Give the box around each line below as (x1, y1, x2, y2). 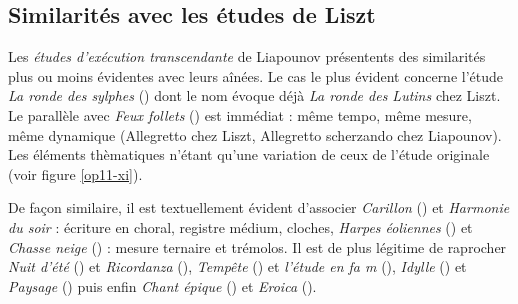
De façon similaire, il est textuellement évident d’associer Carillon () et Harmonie (8, 197, 510, 218)
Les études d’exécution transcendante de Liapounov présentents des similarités (8, 46, 486, 67)
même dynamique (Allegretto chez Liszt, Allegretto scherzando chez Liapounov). (8, 124, 502, 145)
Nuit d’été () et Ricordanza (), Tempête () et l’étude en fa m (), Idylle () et (8, 256, 467, 277)
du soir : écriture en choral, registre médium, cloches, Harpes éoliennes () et (8, 216, 473, 237)
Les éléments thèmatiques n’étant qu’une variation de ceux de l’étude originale (8, 144, 490, 165)
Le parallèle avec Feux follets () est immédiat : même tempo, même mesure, (8, 104, 472, 125)
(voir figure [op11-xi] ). (8, 163, 143, 184)
